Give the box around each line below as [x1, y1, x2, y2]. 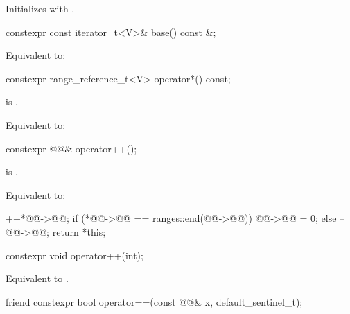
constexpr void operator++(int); [6, 247, 143, 262]
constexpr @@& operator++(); [6, 141, 137, 155]
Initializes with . [6, 1, 75, 15]
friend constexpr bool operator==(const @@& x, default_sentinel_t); [6, 294, 303, 308]
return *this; [52, 224, 106, 238]
